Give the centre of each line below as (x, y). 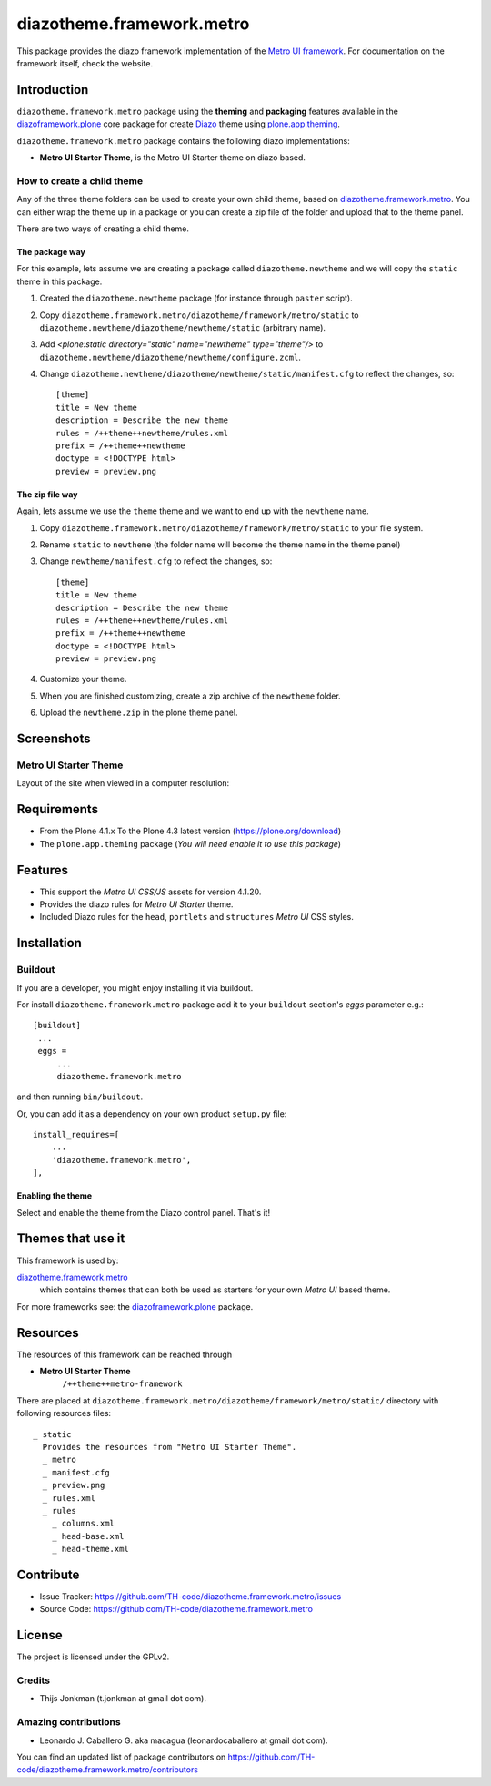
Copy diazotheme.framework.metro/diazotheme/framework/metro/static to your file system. (231, 527)
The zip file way (47, 494)
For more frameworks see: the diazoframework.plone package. (135, 1306)
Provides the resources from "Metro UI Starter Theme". (170, 1447)
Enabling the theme (55, 1196)
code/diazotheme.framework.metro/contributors (108, 1770)
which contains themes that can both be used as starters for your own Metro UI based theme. (215, 1290)
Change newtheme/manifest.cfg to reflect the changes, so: (156, 561)
